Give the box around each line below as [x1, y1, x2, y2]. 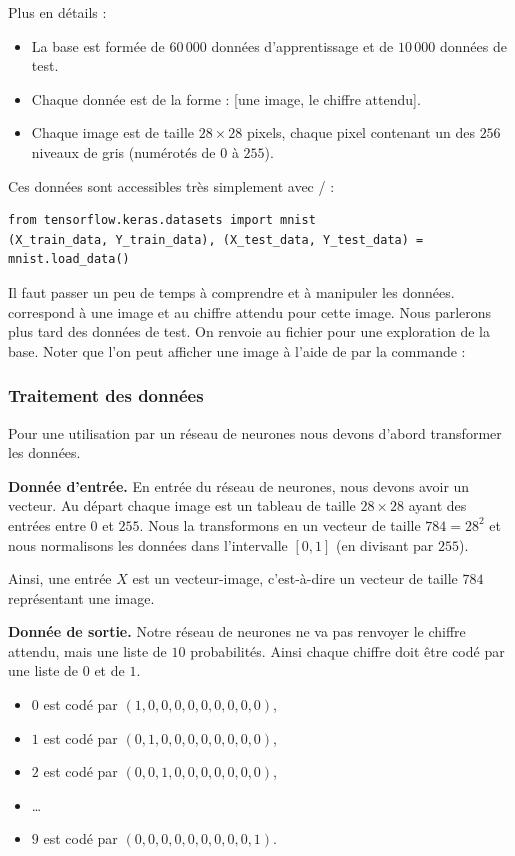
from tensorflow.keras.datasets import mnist [8, 213, 316, 228]
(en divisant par [335, 534, 434, 555]
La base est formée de [31, 35, 165, 56]
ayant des [408, 495, 467, 516]
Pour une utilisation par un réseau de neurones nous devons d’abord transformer [8, 422, 502, 443]
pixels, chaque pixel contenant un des [246, 122, 475, 143]
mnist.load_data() [8, 252, 130, 267]
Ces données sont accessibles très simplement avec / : [8, 175, 335, 196]
